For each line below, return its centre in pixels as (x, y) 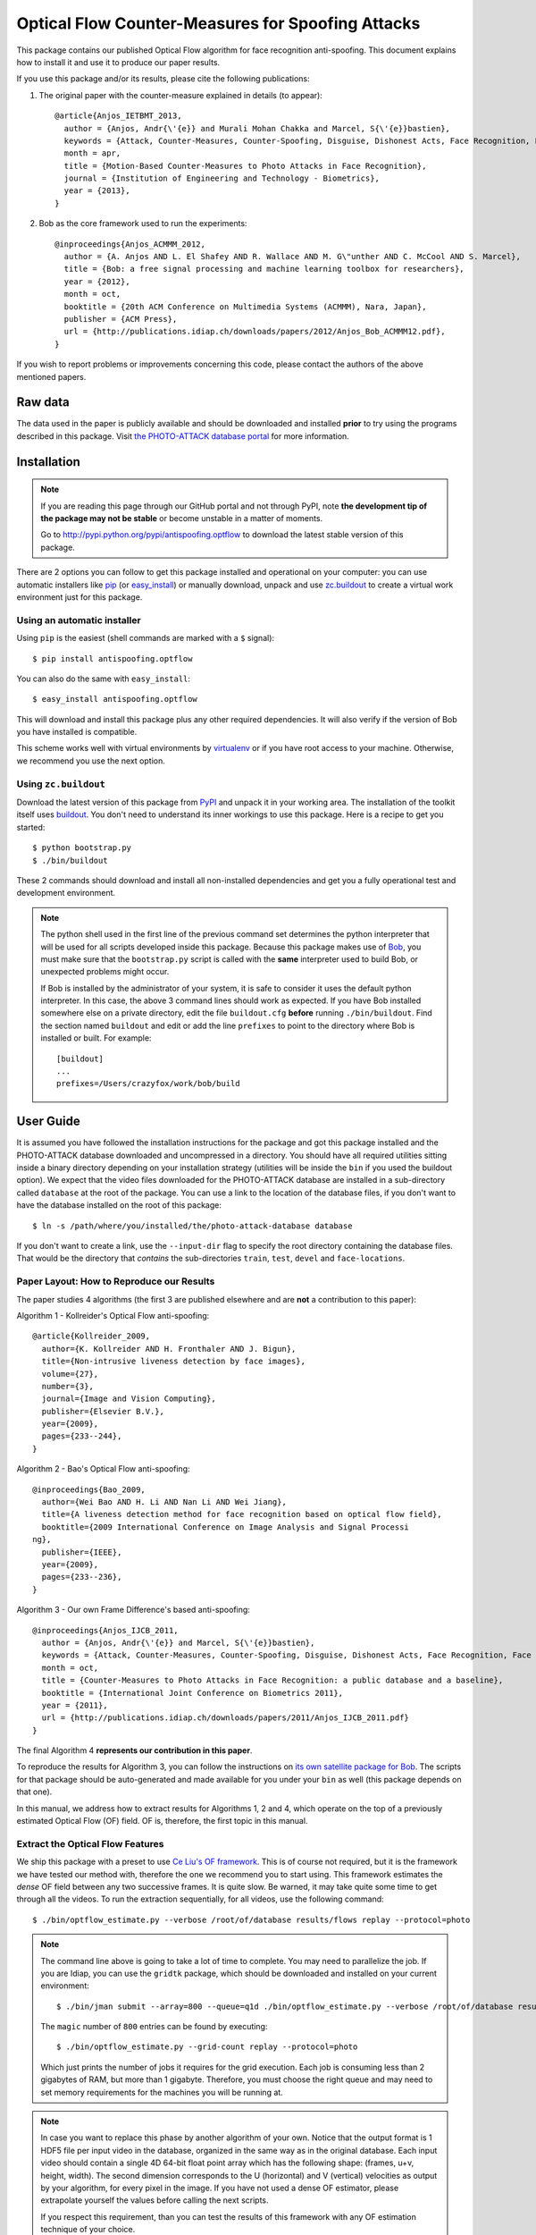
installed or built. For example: (96, 1038)
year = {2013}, (97, 191)
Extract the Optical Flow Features (90, 1843)
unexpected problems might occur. (105, 972)
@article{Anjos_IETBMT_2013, (118, 116)
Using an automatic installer (79, 620)
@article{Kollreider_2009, (92, 1336)
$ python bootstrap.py (82, 848)
